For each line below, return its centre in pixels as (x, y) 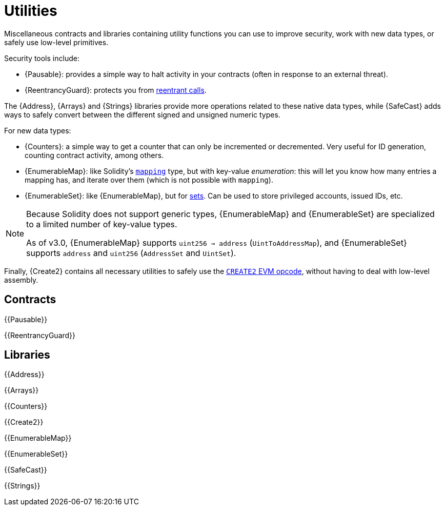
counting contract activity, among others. (94, 155)
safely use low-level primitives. (56, 42)
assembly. (21, 280)
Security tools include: (42, 58)
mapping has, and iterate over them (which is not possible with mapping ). (149, 180)
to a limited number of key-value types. (102, 224)
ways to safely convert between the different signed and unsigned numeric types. (142, 114)
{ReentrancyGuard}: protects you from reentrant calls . (116, 90)
